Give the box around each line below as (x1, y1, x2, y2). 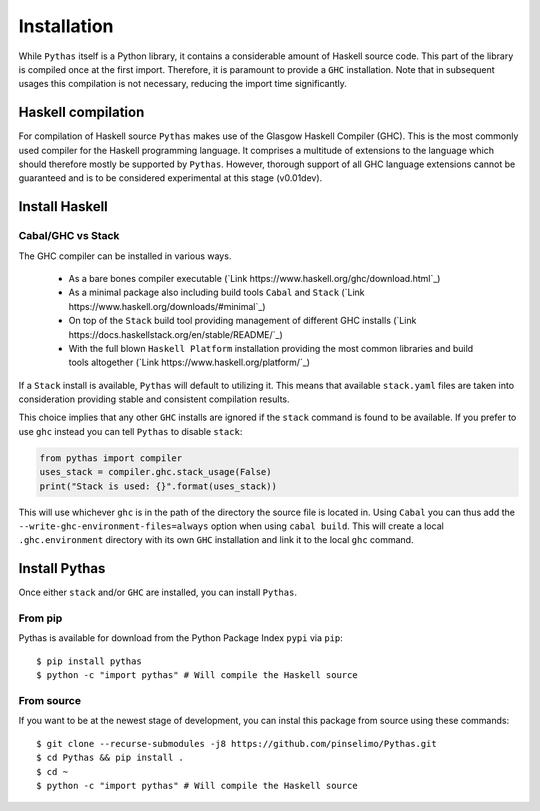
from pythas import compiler (39, 452, 183, 464)
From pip (18, 611, 63, 625)
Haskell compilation (18, 104, 145, 121)
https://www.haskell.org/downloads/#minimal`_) (68, 300, 266, 312)
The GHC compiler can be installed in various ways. (18, 250, 232, 262)
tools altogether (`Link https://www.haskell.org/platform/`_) (68, 356, 310, 369)
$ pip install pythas (36, 655, 142, 667)
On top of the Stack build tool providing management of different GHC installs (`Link (68, 315, 417, 327)
